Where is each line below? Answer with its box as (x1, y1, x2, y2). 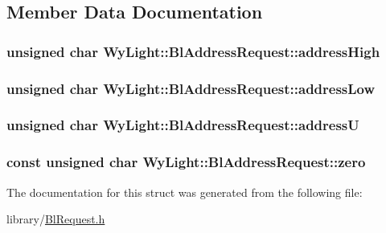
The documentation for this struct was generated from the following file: (6, 183, 363, 200)
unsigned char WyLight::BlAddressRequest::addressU (6, 115, 359, 135)
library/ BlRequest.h (6, 211, 105, 227)
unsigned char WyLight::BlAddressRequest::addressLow (6, 78, 376, 98)
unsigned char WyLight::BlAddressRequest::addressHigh (6, 41, 380, 61)
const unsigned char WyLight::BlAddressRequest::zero (6, 152, 366, 172)
